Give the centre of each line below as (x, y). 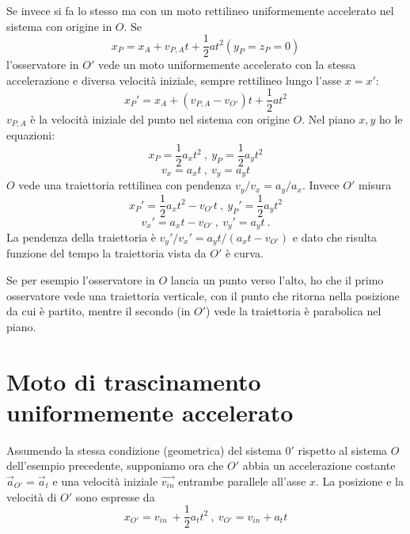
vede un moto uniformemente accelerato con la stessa (227, 65)
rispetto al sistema (343, 450)
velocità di (32, 496)
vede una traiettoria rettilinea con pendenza (125, 185)
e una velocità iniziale (105, 481)
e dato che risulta (335, 237)
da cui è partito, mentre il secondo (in (99, 311)
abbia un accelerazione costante (319, 465)
